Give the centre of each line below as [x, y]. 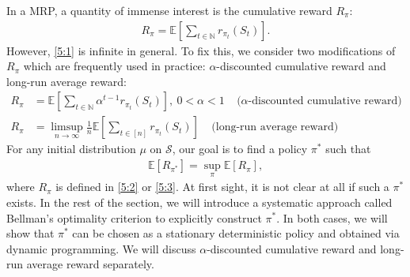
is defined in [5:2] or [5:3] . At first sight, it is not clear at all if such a [222, 187]
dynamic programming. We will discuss [101, 248]
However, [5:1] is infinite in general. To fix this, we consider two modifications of [201, 50]
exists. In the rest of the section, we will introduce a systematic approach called [199, 202]
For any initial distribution [71, 149]
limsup [67, 127]
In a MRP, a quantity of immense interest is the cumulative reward [169, 10]
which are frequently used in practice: [114, 66]
